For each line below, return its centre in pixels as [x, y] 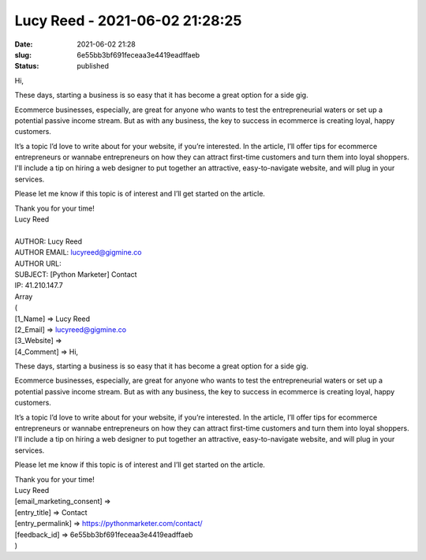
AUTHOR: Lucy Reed [49, 241]
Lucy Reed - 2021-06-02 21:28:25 [128, 21]
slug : [23, 54]
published [93, 66]
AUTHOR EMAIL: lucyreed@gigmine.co [78, 252]
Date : [24, 44]
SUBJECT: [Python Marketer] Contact [76, 274]
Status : [27, 66]
